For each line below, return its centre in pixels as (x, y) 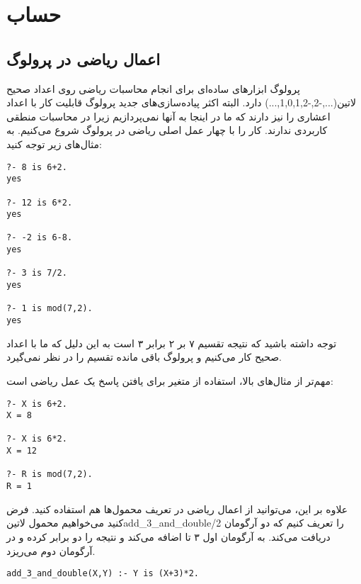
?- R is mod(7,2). (50, 474)
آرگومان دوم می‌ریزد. (51, 550)
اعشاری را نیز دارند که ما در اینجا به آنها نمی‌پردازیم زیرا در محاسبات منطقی (168, 116)
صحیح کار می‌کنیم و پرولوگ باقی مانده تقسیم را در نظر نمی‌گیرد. (144, 357)
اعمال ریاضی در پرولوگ (84, 58)
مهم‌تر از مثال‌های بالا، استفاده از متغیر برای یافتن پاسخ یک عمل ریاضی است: (170, 380)
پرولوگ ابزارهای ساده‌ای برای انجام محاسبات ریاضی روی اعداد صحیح (153, 88)
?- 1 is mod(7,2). (50, 309)
